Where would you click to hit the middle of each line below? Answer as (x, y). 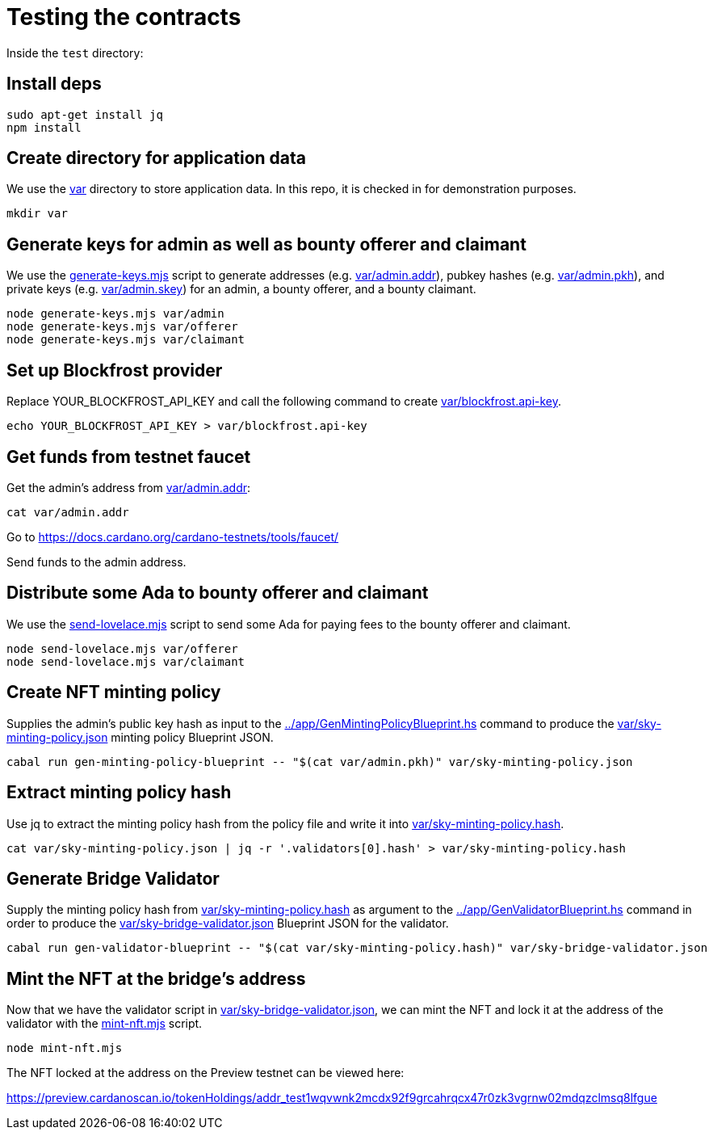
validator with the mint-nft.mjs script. (105, 1024)
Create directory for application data (156, 158)
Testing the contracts (124, 17)
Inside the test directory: (75, 53)
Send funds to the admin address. (96, 562)
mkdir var (37, 214)
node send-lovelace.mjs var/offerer (122, 648)
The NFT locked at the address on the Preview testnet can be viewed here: (206, 1073)
